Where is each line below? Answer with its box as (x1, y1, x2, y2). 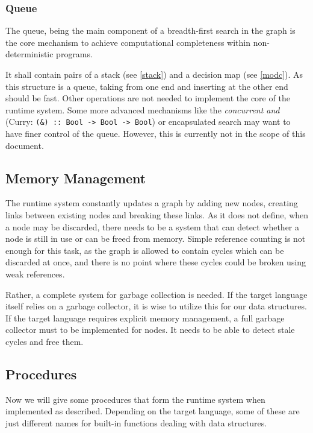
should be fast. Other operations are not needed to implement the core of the (5, 92, 290, 104)
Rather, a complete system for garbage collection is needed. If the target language (5, 288, 308, 300)
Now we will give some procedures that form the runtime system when (5, 393, 265, 405)
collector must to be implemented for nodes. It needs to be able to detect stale (5, 323, 295, 336)
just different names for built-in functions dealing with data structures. (5, 416, 267, 429)
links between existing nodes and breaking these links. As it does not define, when (5, 209, 309, 221)
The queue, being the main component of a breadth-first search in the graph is (5, 24, 296, 37)
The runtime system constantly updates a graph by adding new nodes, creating (5, 197, 298, 209)
